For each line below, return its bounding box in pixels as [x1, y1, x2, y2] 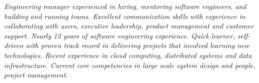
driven [4, 40, 24, 50]
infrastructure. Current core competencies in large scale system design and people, [4, 59, 255, 70]
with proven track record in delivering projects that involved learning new [26, 40, 249, 50]
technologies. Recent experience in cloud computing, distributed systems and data [4, 49, 252, 60]
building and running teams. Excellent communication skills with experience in [4, 10, 245, 21]
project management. [4, 69, 68, 80]
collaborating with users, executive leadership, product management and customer [4, 20, 253, 31]
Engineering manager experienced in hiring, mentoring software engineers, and [4, 1, 246, 11]
